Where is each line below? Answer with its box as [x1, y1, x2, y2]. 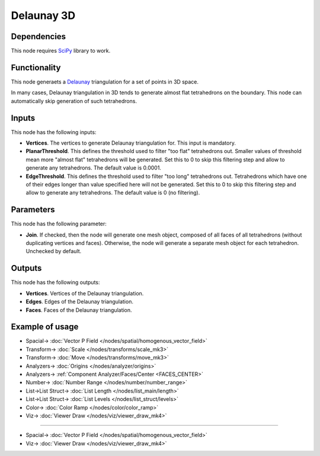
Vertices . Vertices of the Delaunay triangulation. [25, 289, 144, 296]
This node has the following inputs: [11, 128, 97, 136]
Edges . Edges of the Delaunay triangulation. [25, 298, 133, 305]
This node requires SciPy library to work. [11, 47, 111, 55]
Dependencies [11, 31, 66, 42]
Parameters [11, 205, 55, 215]
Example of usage [11, 322, 79, 332]
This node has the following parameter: [11, 220, 107, 228]
